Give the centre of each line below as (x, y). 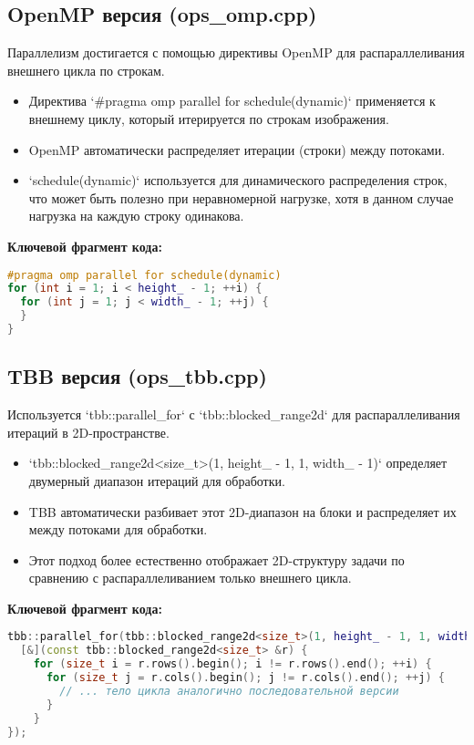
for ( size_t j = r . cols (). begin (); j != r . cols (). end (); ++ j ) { (245, 678)
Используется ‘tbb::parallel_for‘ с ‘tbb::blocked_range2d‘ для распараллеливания (234, 414)
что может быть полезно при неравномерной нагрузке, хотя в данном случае (241, 197)
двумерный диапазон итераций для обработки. (157, 480)
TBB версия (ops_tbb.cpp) (137, 376)
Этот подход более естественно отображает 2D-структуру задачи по (216, 559)
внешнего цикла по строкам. (86, 70)
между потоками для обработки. (118, 529)
